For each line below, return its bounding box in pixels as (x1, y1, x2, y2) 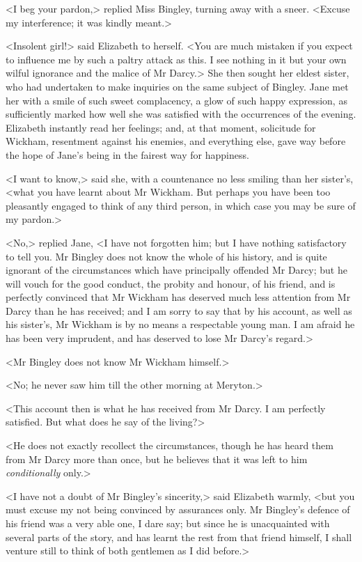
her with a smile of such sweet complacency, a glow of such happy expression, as (6, 93, 347, 107)
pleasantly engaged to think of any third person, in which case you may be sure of (6, 198, 356, 212)
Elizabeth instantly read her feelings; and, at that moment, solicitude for (6, 120, 316, 134)
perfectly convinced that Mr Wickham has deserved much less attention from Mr (6, 290, 351, 304)
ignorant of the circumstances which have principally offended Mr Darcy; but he (6, 263, 347, 277)
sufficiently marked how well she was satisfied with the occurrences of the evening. (6, 107, 356, 121)
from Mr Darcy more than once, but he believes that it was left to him (6, 451, 308, 466)
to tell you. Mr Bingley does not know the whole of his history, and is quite (6, 249, 327, 263)
